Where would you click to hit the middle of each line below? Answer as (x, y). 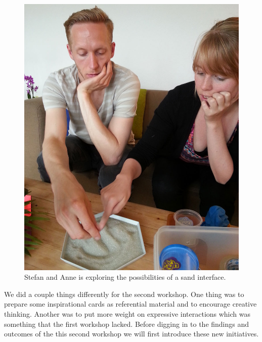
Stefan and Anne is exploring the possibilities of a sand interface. (125, 277)
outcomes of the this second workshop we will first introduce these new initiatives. (132, 334)
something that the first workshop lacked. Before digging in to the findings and (127, 324)
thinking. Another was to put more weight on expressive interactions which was (127, 314)
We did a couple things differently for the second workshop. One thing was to (124, 294)
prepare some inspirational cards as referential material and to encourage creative (130, 304)
